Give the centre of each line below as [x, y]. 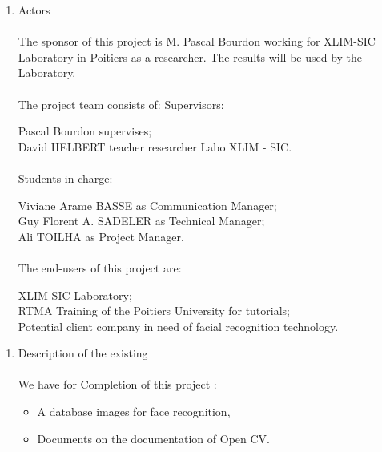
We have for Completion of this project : [117, 384]
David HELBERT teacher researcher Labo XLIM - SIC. [155, 146]
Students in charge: [65, 178]
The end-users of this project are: [100, 267]
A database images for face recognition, [134, 412]
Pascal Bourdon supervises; [85, 131]
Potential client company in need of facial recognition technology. [178, 326]
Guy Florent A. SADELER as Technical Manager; [141, 221]
